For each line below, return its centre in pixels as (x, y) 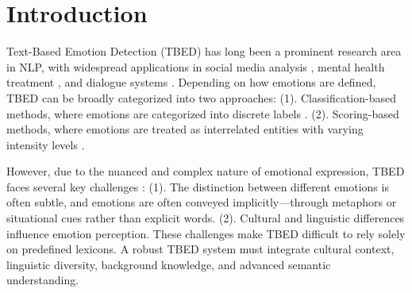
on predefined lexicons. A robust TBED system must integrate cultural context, (200, 249)
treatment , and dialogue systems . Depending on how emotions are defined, (191, 82)
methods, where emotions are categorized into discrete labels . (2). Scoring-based (203, 113)
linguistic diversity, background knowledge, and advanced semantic (169, 264)
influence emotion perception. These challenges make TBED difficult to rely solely (206, 233)
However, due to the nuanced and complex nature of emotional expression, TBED (206, 171)
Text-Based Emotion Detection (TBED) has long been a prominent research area (204, 51)
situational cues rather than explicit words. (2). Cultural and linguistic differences (206, 218)
